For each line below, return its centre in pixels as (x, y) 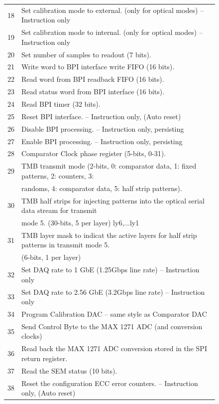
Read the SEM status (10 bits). (69, 370)
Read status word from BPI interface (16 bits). (93, 92)
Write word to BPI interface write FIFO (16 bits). (98, 67)
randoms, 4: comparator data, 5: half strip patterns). (102, 188)
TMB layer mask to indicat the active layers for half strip (109, 235)
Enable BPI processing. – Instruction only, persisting (102, 141)
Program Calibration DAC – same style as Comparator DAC (114, 313)
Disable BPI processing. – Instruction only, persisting (103, 128)
